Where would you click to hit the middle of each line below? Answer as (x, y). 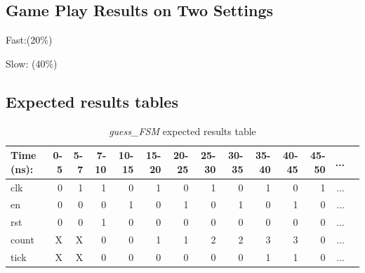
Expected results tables (92, 101)
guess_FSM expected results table (182, 131)
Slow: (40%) (32, 63)
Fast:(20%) (29, 40)
